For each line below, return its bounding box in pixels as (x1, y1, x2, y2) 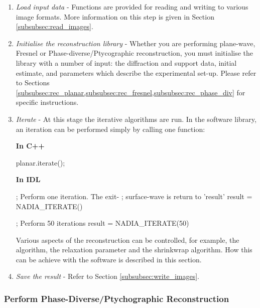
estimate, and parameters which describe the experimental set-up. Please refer (16, 67, 256, 78)
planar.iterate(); (16, 157, 65, 168)
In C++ (16, 140, 45, 151)
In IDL (16, 174, 41, 185)
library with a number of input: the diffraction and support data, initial (16, 57, 237, 68)
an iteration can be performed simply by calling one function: (16, 123, 205, 134)
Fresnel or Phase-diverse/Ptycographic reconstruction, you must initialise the (16, 48, 253, 58)
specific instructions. (16, 97, 79, 107)
